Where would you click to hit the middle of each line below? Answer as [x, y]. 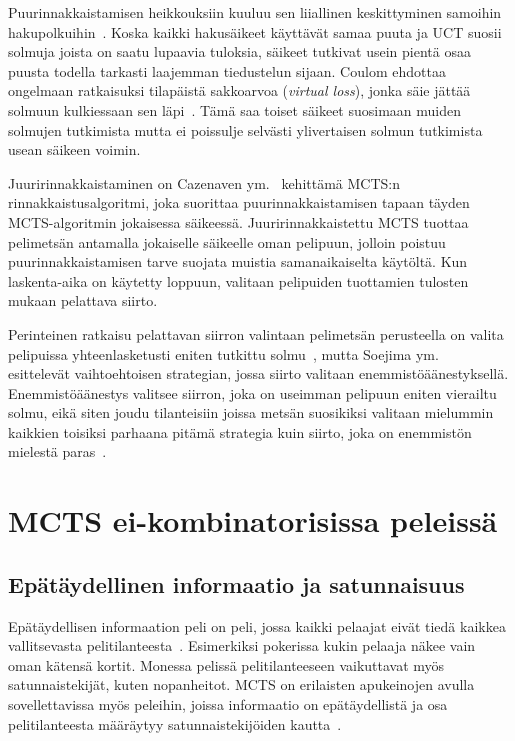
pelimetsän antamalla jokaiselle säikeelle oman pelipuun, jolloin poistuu [227, 241]
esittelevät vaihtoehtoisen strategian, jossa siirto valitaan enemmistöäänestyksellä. [258, 373]
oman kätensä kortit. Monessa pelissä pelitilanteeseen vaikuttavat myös [226, 664]
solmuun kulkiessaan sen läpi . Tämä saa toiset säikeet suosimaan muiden [235, 109]
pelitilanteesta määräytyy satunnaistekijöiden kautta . [175, 723]
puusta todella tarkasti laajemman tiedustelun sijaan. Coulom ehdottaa [227, 70]
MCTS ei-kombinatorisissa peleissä [253, 520]
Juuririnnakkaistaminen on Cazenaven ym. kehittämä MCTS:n [204, 182]
